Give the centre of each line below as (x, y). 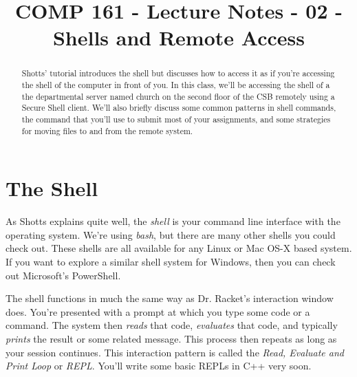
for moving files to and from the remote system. (107, 130)
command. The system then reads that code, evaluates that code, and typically (172, 325)
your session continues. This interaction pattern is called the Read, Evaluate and (175, 352)
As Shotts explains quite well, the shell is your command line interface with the (173, 221)
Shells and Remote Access (179, 37)
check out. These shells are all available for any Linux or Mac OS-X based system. (179, 248)
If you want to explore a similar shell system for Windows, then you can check (171, 262)
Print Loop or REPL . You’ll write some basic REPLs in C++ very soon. (159, 366)
